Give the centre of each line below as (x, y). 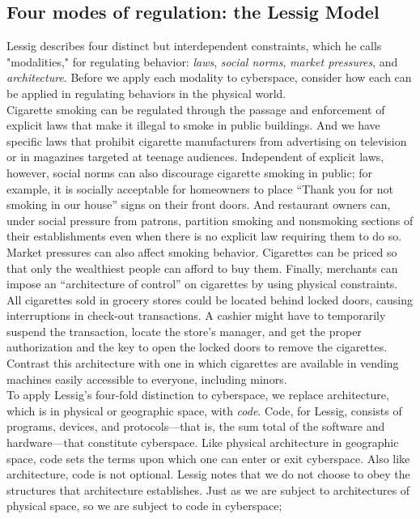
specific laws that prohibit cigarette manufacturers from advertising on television (207, 140)
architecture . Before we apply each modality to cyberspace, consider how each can (209, 77)
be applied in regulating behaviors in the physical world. (146, 93)
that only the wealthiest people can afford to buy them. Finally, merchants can (202, 268)
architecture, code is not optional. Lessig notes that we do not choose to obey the (208, 474)
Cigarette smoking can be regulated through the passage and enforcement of (196, 109)
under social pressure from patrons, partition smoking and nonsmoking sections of (210, 220)
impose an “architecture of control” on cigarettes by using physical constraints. (202, 284)
